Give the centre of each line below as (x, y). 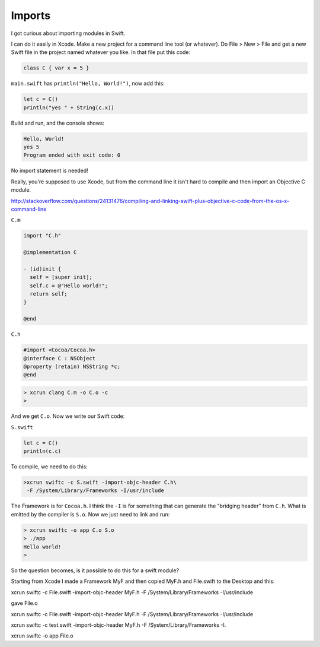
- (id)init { (42, 269)
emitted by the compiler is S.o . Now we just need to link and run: (90, 514)
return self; (49, 294)
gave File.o (24, 603)
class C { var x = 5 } (56, 68)
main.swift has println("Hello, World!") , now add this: (88, 84)
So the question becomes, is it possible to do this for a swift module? (95, 570)
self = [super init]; (61, 277)
